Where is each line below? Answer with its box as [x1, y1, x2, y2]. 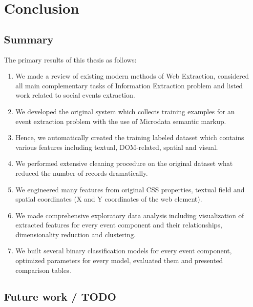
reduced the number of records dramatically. [15, 167, 148, 178]
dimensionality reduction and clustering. [15, 229, 136, 239]
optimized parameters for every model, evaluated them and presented [15, 255, 223, 266]
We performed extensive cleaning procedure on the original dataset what [15, 158, 233, 168]
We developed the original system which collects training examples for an [15, 106, 235, 116]
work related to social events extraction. [15, 90, 135, 100]
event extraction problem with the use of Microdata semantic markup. [15, 116, 226, 126]
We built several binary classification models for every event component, [15, 246, 232, 256]
